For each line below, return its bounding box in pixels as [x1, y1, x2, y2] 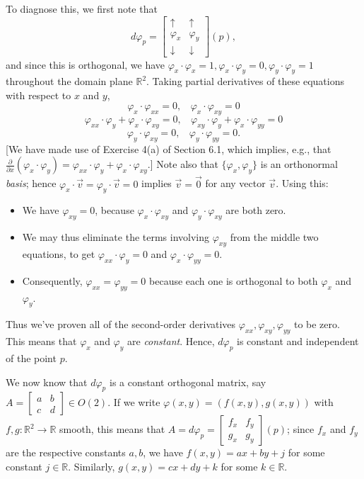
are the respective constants [6, 445, 126, 460]
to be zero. [293, 317, 340, 332]
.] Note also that [147, 157, 218, 171]
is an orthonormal [260, 157, 338, 171]
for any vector [205, 176, 266, 191]
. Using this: [276, 176, 329, 191]
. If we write [107, 395, 160, 410]
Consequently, [22, 273, 83, 288]
